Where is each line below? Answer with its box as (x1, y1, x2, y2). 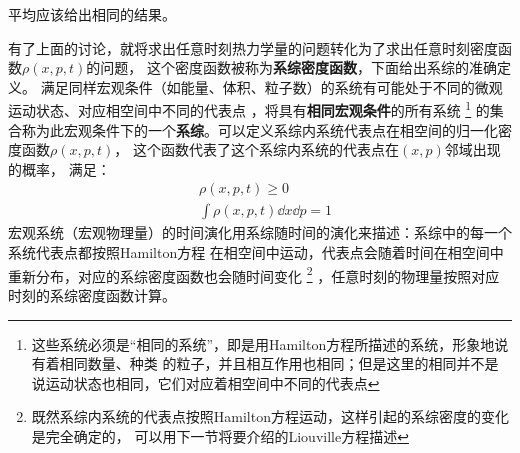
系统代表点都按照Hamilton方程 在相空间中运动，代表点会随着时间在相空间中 (8, 242, 504, 263)
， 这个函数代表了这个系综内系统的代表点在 (114, 139, 399, 160)
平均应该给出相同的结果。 (8, 4, 176, 24)
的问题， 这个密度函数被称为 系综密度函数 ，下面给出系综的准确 (86, 57, 497, 78)
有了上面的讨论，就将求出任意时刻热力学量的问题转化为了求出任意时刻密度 (8, 37, 498, 58)
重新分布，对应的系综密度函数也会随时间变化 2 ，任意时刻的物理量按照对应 (8, 262, 500, 286)
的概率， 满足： (8, 158, 111, 179)
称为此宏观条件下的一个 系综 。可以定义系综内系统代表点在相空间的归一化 (21, 119, 498, 140)
